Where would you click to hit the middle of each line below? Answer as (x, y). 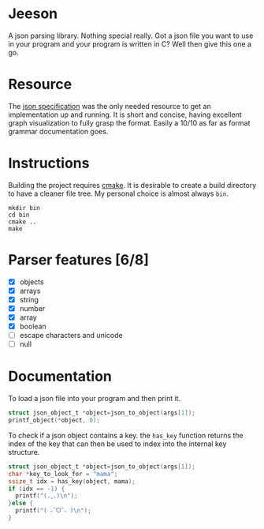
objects (32, 282)
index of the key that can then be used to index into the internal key (117, 444)
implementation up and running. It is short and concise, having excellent (125, 114)
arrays (30, 291)
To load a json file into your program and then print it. (95, 399)
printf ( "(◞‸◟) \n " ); (46, 496)
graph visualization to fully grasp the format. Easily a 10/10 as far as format (129, 122)
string (29, 299)
